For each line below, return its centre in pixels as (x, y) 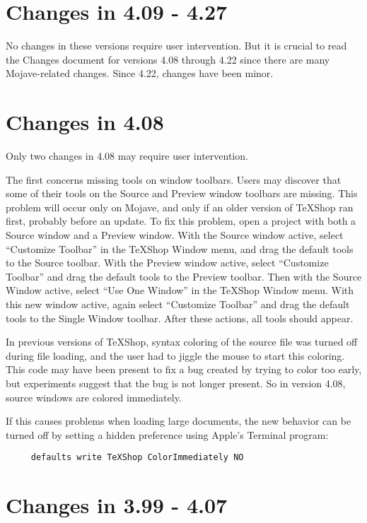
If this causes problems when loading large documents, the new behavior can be (179, 421)
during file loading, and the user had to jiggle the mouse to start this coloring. (175, 355)
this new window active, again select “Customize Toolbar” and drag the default (178, 304)
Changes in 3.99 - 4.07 (117, 505)
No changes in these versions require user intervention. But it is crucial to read (176, 46)
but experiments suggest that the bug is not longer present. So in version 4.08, (176, 383)
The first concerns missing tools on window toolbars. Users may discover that (174, 179)
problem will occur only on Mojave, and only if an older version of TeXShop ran (180, 207)
